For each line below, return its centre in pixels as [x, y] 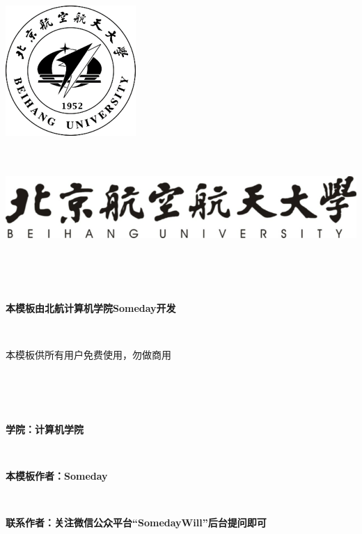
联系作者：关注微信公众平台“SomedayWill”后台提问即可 [136, 522]
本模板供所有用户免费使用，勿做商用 [88, 355]
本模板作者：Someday [57, 475]
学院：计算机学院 [45, 429]
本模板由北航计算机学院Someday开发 [91, 307]
